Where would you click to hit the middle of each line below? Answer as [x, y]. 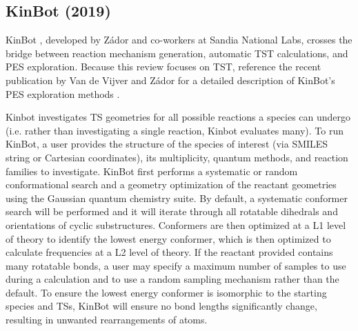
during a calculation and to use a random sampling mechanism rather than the [172, 279]
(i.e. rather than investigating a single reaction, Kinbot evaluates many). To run [175, 130]
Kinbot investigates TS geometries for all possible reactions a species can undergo [178, 117]
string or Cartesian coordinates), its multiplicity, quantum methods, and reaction [177, 157]
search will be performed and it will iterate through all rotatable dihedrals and [172, 211]
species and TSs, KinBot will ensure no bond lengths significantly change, [161, 306]
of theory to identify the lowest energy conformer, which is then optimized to [168, 238]
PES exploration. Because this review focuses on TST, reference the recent [163, 67]
